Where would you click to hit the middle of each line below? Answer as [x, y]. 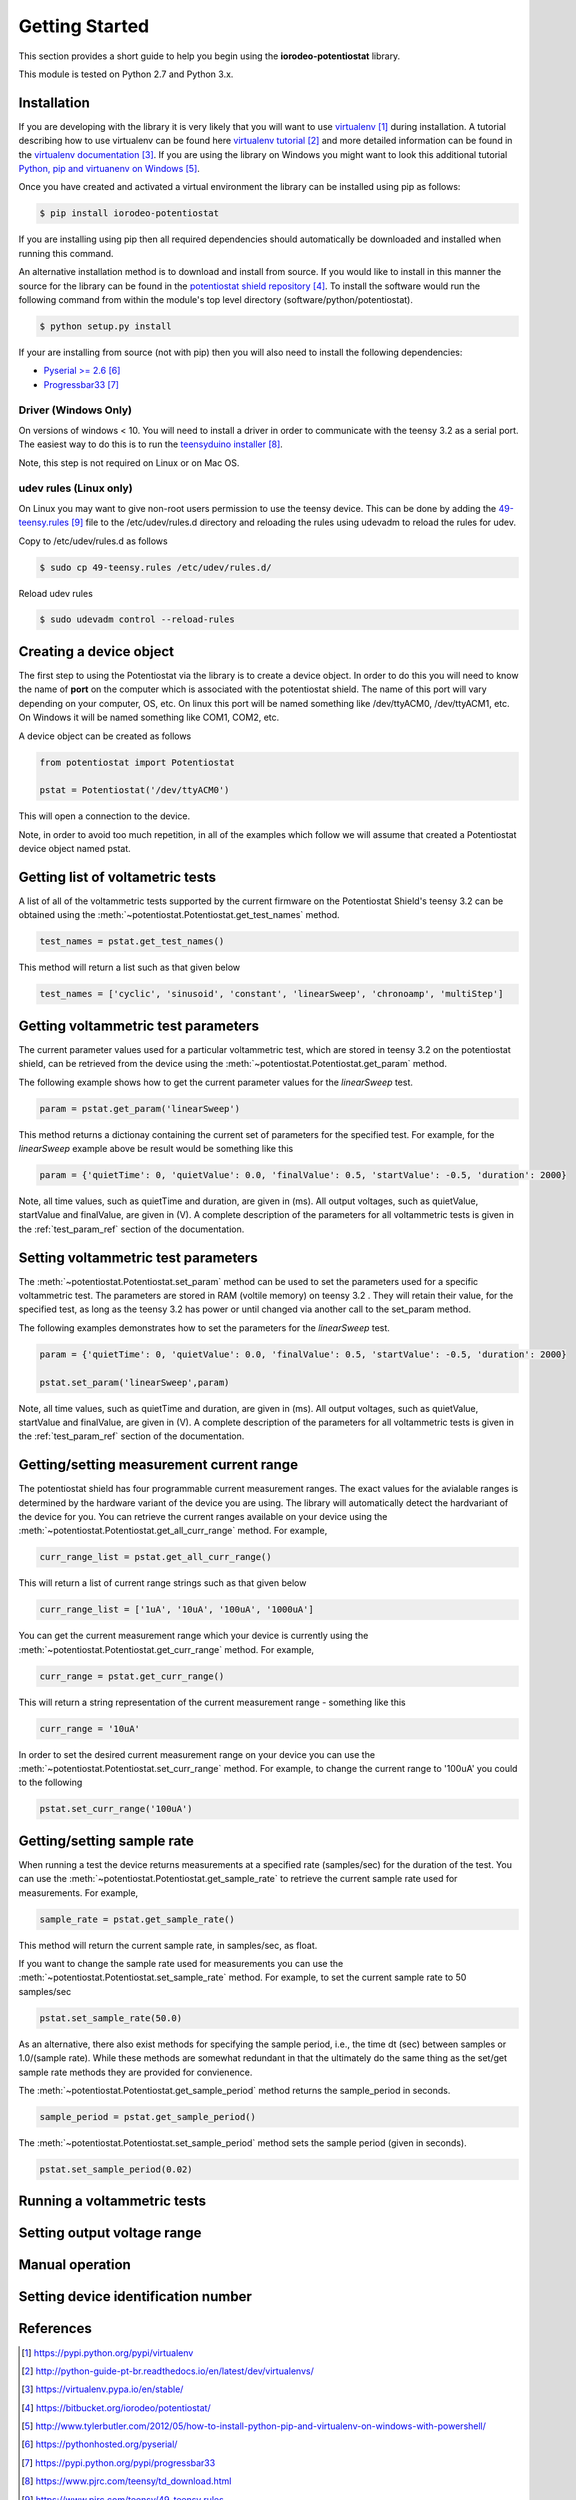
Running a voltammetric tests [112, 2201]
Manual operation [75, 2265]
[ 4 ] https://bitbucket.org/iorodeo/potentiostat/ [116, 2407]
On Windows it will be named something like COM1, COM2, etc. [149, 717]
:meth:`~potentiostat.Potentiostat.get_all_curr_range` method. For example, [173, 1531]
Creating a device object [96, 651]
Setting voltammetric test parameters [138, 1257]
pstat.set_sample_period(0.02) [116, 2169]
